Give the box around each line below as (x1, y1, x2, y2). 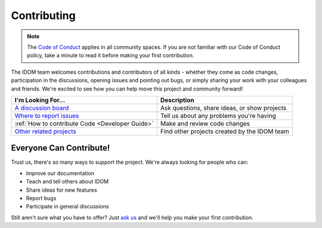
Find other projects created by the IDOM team (160, 127, 289, 135)
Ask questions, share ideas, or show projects (160, 104, 287, 112)
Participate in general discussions (26, 203, 109, 210)
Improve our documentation (26, 170, 95, 177)
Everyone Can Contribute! (11, 143, 110, 153)
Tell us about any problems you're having (160, 111, 277, 120)
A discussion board (14, 104, 69, 112)
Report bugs (26, 194, 57, 202)
